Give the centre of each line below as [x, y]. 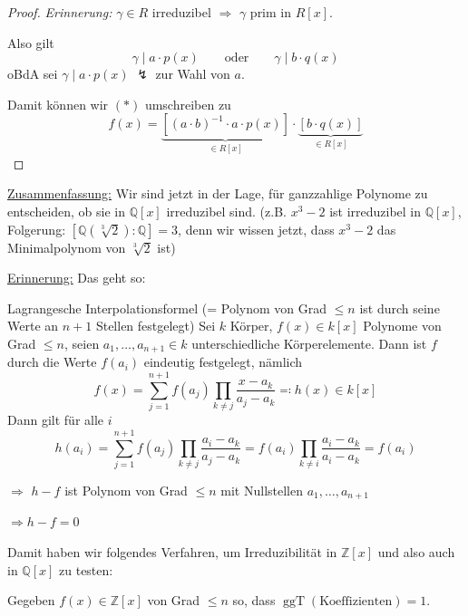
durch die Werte [52, 362]
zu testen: [86, 569]
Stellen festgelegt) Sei [156, 326]
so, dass [254, 600]
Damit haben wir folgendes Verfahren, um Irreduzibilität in [172, 551]
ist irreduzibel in [375, 211]
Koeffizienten [356, 602]
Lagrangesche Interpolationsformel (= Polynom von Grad [167, 308]
